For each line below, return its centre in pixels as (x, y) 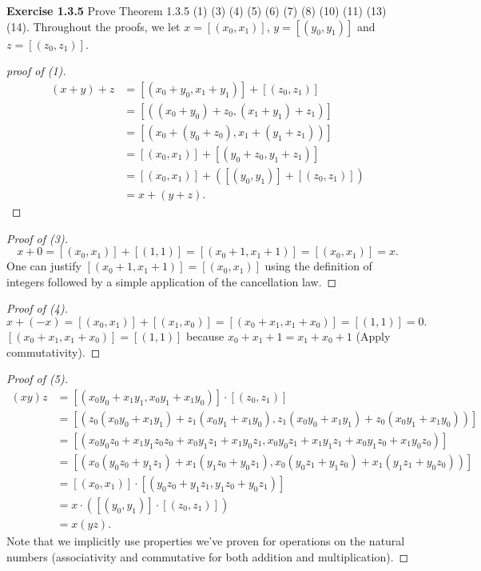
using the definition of (318, 266)
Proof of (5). (37, 379)
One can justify (44, 266)
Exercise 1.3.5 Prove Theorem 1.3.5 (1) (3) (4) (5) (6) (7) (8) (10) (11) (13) (197, 10)
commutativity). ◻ (54, 351)
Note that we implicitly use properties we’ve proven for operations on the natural (206, 540)
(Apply (373, 335)
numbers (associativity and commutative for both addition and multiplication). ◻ (208, 556)
